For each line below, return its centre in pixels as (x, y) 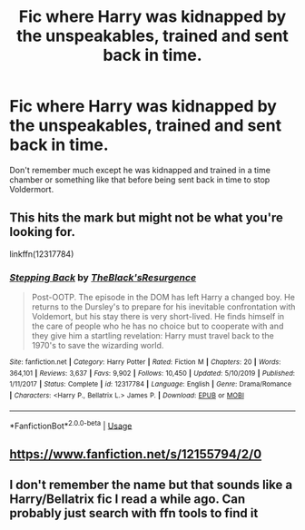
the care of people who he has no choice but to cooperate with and (157, 326)
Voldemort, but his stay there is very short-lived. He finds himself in (158, 317)
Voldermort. (32, 189)
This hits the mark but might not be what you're (147, 218)
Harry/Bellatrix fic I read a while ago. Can (128, 500)
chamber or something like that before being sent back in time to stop (140, 180)
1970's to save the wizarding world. (98, 346)
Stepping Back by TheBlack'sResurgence (103, 277)
